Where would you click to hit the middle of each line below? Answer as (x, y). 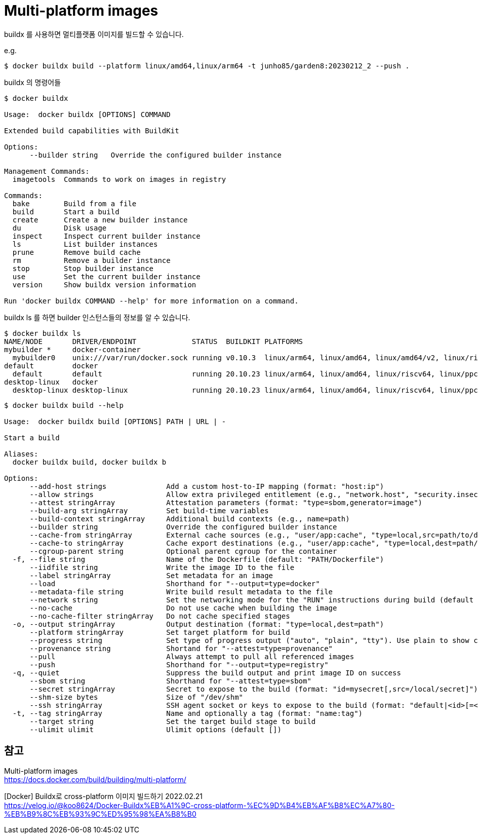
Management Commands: (47, 171)
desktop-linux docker (51, 382)
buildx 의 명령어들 (33, 82)
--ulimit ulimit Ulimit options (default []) (155, 729)
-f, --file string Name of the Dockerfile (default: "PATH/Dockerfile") (198, 559)
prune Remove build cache (76, 252)
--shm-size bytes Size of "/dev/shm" (136, 697)
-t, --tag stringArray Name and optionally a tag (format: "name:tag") (188, 713)
